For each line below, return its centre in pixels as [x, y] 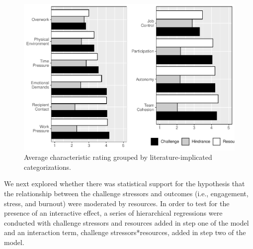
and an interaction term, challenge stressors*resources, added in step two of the [125, 232]
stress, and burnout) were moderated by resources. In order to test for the [117, 203]
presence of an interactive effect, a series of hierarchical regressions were [113, 213]
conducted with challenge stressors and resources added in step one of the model [126, 222]
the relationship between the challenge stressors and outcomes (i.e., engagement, [126, 193]
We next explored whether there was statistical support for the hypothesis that [125, 184]
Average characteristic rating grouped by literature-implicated [118, 157]
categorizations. [48, 167]
